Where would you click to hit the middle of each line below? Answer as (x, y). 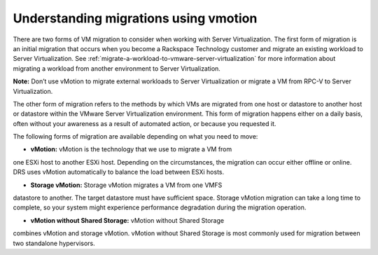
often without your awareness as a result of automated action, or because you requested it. (145, 123)
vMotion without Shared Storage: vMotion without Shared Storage (127, 220)
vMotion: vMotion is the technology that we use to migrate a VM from (131, 149)
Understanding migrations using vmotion (135, 18)
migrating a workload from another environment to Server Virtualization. (117, 68)
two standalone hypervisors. (54, 243)
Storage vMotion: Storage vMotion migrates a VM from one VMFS (126, 185)
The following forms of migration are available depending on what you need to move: (135, 137)
